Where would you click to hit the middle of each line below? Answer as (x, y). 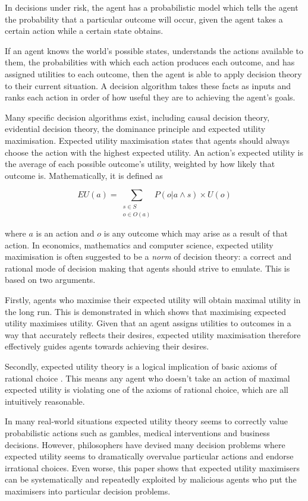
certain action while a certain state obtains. (84, 31)
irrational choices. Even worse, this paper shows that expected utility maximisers (152, 467)
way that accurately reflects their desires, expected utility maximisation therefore (153, 334)
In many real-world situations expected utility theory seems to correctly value (147, 421)
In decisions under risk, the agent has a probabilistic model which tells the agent (152, 7)
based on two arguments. (50, 280)
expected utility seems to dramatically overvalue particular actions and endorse (149, 456)
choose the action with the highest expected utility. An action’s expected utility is (154, 152)
